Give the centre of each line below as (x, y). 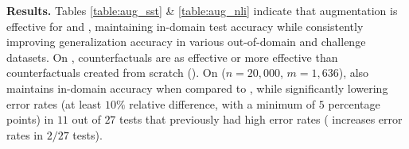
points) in (30, 119)
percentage (354, 103)
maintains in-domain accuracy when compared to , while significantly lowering (197, 88)
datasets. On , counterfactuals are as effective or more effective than (172, 57)
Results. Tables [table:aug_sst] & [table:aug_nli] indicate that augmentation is (202, 10)
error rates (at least (54, 103)
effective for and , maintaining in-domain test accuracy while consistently (185, 26)
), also (354, 73)
